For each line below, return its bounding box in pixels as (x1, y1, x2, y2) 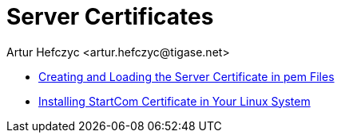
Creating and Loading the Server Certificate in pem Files (38, 69, 335, 83)
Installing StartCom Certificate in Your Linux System (38, 94, 311, 108)
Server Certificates (6, 3, 214, 30)
